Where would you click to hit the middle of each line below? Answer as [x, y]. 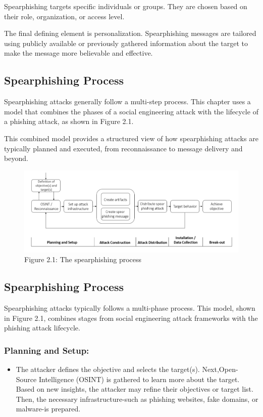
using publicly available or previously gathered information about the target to [126, 43]
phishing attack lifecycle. [42, 328]
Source [26, 379]
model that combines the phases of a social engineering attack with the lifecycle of [131, 111]
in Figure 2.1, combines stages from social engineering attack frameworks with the [131, 318]
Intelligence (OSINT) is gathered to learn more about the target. [139, 379]
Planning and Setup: [47, 350]
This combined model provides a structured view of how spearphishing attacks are [131, 138]
